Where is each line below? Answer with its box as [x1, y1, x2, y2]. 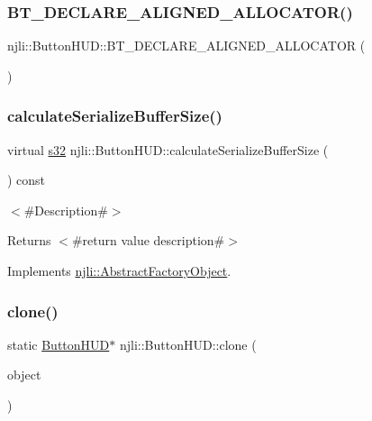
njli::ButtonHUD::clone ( [119, 334, 257, 353]
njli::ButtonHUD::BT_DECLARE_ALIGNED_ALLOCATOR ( [7, 36, 366, 55]
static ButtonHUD [7, 334, 110, 353]
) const [7, 170, 46, 189]
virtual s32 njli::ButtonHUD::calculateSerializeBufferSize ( [7, 140, 329, 159]
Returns [7, 231, 51, 250]
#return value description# [71, 231, 225, 250]
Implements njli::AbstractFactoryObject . [7, 261, 231, 279]
